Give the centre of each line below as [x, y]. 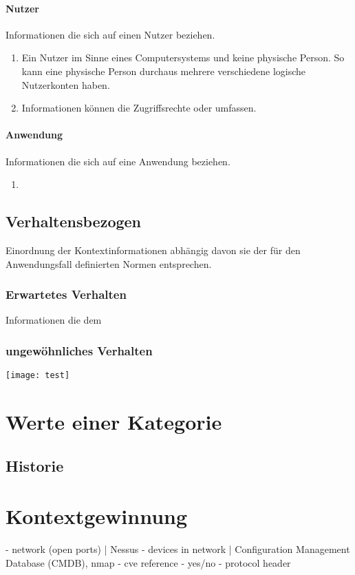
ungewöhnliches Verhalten [79, 350]
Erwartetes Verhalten [66, 294]
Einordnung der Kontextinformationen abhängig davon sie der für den [153, 250]
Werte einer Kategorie [114, 422]
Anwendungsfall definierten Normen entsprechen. [109, 263]
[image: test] [38, 376]
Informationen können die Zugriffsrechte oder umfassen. [139, 108]
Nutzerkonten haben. [66, 84]
